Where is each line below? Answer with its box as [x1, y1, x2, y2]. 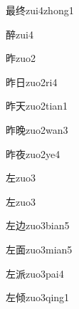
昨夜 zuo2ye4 [6, 146, 60, 161]
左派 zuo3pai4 [6, 266, 64, 281]
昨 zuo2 [6, 51, 36, 66]
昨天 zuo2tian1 [6, 98, 68, 113]
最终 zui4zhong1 [6, 3, 74, 17]
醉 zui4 [6, 26, 33, 41]
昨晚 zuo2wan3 [6, 122, 68, 137]
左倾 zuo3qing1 [6, 290, 70, 305]
